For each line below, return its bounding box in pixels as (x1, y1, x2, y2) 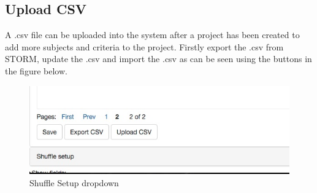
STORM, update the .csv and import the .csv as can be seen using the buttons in (5, 52, 312, 65)
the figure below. (5, 64, 67, 77)
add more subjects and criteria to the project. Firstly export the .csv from (5, 40, 284, 53)
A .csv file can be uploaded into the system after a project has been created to (5, 28, 300, 41)
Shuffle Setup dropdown (29, 176, 119, 189)
